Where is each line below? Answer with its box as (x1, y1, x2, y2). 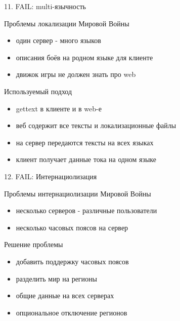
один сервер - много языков (16, 35, 101, 46)
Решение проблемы (4, 239, 63, 250)
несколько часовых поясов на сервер (16, 222, 128, 232)
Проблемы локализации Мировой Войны (4, 18, 129, 28)
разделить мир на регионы (16, 273, 97, 284)
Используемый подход (4, 86, 72, 96)
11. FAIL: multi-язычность (4, 1, 86, 11)
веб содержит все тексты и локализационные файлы (16, 120, 176, 131)
